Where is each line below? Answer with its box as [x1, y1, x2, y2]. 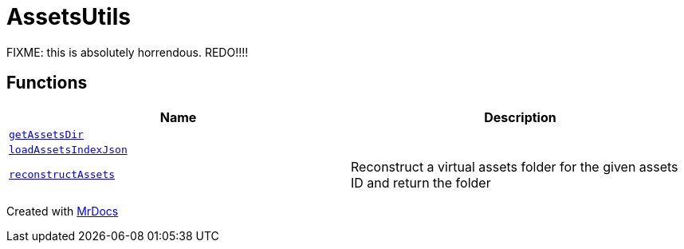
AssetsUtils [6, 3, 131, 30]
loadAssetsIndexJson [9, 143, 128, 156]
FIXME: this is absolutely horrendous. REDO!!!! [6, 45, 249, 59]
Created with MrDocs [6, 204, 119, 218]
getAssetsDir [9, 128, 84, 140]
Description [484, 109, 556, 125]
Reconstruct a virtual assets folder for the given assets [351, 158, 678, 175]
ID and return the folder [351, 174, 491, 191]
